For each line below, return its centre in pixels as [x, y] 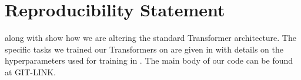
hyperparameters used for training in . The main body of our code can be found [149, 60]
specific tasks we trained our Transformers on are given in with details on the [144, 49]
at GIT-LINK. [31, 72]
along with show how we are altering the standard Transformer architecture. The [150, 38]
